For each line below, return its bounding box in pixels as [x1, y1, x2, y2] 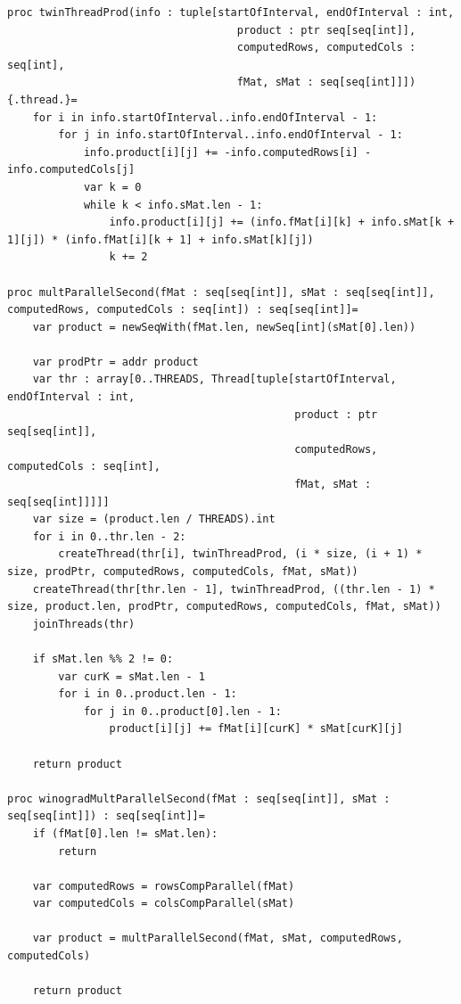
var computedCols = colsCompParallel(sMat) [32, 897, 295, 910]
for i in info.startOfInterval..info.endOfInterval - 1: [32, 111, 378, 124]
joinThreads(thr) [32, 617, 136, 630]
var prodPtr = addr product [32, 355, 199, 368]
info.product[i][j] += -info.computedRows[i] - [83, 145, 372, 159]
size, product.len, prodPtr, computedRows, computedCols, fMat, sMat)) [7, 600, 441, 613]
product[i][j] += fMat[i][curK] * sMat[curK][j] [109, 722, 403, 736]
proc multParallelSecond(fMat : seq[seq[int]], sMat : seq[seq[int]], [7, 285, 435, 299]
